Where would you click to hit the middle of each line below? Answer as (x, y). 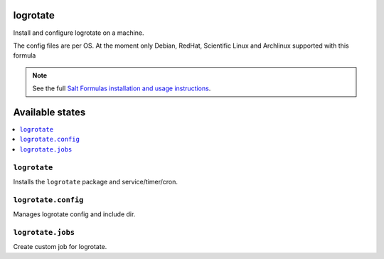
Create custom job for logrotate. (60, 247)
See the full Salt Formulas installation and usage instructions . (122, 88)
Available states (49, 112)
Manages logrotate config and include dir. (74, 214)
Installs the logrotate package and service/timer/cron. (95, 181)
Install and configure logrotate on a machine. (79, 33)
